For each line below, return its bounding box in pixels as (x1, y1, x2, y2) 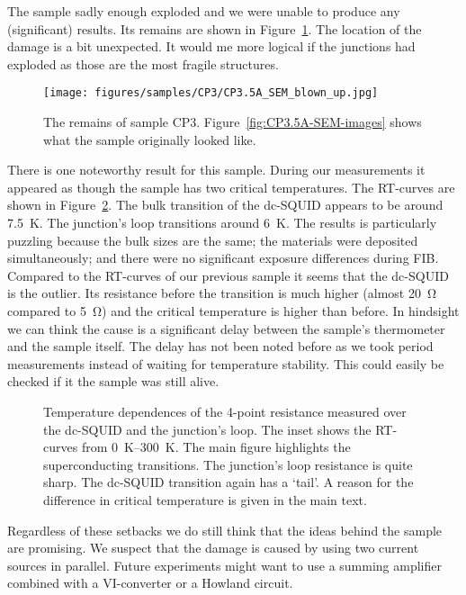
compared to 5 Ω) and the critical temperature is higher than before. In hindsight (7, 301, 460, 320)
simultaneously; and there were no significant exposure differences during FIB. (7, 248, 439, 267)
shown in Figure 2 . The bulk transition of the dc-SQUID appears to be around (7, 195, 444, 214)
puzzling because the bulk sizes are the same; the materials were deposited (7, 230, 418, 249)
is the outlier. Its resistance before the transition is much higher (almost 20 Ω (7, 284, 437, 302)
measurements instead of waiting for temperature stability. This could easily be (7, 354, 444, 373)
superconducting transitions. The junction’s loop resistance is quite (43, 455, 413, 473)
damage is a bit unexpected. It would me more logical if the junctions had (7, 37, 416, 56)
